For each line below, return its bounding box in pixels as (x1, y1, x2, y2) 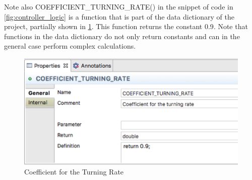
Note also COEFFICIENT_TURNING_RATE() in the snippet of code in (4, 2, 233, 12)
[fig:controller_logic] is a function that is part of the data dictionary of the (4, 11, 234, 22)
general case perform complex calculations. (4, 41, 136, 51)
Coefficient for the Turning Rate (24, 166, 124, 177)
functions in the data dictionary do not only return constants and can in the (4, 31, 240, 41)
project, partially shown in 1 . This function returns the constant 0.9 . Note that (4, 21, 248, 32)
